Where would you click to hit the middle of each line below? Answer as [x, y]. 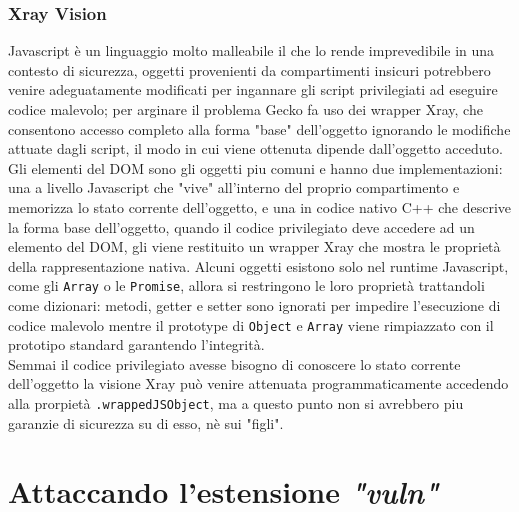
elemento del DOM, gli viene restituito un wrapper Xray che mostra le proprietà [254, 246]
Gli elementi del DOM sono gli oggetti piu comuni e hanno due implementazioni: [255, 167]
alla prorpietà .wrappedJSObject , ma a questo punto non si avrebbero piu [236, 403]
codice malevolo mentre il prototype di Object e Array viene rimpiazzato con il [251, 324]
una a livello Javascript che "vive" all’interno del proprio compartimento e [234, 187]
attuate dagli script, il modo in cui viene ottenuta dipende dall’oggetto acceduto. [255, 148]
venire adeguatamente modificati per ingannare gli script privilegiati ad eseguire [253, 89]
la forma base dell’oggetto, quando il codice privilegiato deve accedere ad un [241, 226]
